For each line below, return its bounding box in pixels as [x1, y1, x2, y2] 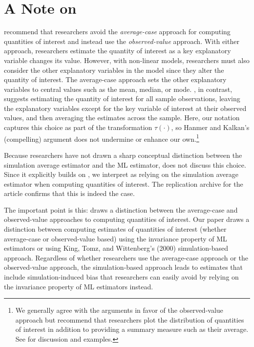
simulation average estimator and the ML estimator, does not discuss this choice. [4, 159, 246, 170]
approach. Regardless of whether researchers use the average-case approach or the [4, 252, 248, 262]
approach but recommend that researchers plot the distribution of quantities [15, 314, 244, 325]
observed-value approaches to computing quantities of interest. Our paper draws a [4, 214, 250, 224]
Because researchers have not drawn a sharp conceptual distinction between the [4, 150, 242, 160]
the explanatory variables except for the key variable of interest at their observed [4, 103, 247, 113]
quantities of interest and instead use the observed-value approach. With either [4, 36, 239, 46]
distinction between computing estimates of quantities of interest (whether [4, 224, 227, 234]
